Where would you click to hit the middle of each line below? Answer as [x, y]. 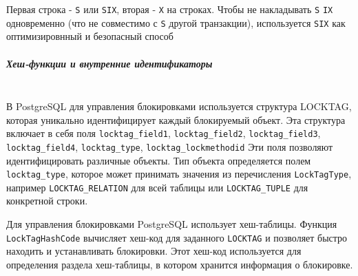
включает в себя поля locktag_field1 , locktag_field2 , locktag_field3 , [164, 133]
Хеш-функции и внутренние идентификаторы [109, 63]
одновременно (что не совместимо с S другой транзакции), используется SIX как [176, 22]
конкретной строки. [47, 201]
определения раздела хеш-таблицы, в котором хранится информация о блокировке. [180, 264]
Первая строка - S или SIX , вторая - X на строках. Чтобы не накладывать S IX [170, 9]
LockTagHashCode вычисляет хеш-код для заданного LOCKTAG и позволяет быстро [177, 237]
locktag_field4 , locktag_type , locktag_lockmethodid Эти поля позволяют [170, 146]
